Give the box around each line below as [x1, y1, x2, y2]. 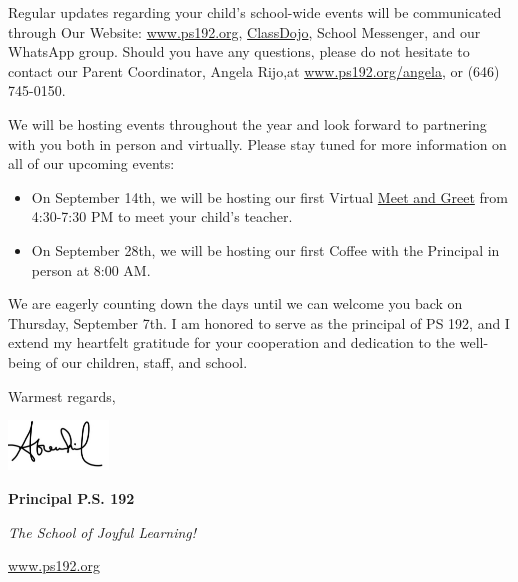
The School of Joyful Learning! [8, 521, 197, 542]
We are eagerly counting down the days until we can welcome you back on [8, 293, 463, 314]
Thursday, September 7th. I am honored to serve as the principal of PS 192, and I [8, 312, 510, 333]
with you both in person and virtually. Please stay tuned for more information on [8, 133, 507, 154]
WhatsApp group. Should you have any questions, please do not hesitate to [8, 41, 470, 62]
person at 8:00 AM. [31, 259, 151, 280]
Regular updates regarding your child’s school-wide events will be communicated [8, 2, 502, 22]
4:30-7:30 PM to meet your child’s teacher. [31, 206, 293, 227]
